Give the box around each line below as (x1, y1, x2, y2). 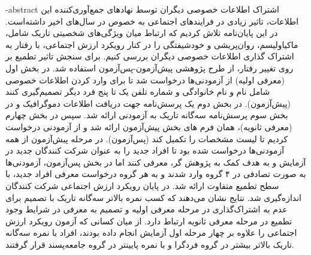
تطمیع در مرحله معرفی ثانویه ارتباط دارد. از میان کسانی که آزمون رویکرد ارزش (5, 214, 292, 227)
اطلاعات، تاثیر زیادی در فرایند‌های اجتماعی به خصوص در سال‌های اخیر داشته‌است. (5, 14, 299, 27)
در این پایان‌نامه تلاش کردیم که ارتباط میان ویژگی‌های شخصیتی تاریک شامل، (5, 26, 278, 39)
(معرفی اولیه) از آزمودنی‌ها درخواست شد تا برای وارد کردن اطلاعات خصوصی (5, 73, 285, 86)
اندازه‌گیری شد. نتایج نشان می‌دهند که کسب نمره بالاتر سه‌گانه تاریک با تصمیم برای (5, 191, 301, 203)
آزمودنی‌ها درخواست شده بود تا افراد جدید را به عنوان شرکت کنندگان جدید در (5, 144, 285, 157)
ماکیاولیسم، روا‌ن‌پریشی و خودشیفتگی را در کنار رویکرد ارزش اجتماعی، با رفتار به (5, 38, 298, 50)
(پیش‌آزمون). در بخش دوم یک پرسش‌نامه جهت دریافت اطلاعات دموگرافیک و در (5, 97, 291, 109)
